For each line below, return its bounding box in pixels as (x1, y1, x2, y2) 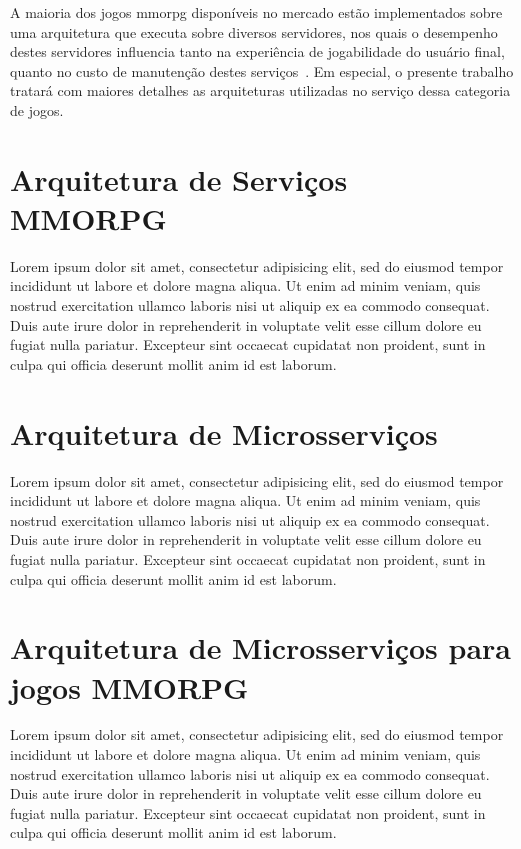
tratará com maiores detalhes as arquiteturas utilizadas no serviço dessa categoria (10, 80, 511, 101)
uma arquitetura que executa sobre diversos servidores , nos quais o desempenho (10, 21, 498, 42)
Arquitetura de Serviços (10, 158, 348, 199)
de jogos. (10, 99, 64, 120)
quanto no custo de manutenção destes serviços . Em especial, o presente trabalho (10, 60, 514, 81)
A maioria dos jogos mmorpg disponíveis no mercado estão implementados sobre (10, 2, 503, 22)
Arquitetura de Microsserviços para (10, 627, 512, 668)
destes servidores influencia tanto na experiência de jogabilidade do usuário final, (10, 41, 505, 62)
